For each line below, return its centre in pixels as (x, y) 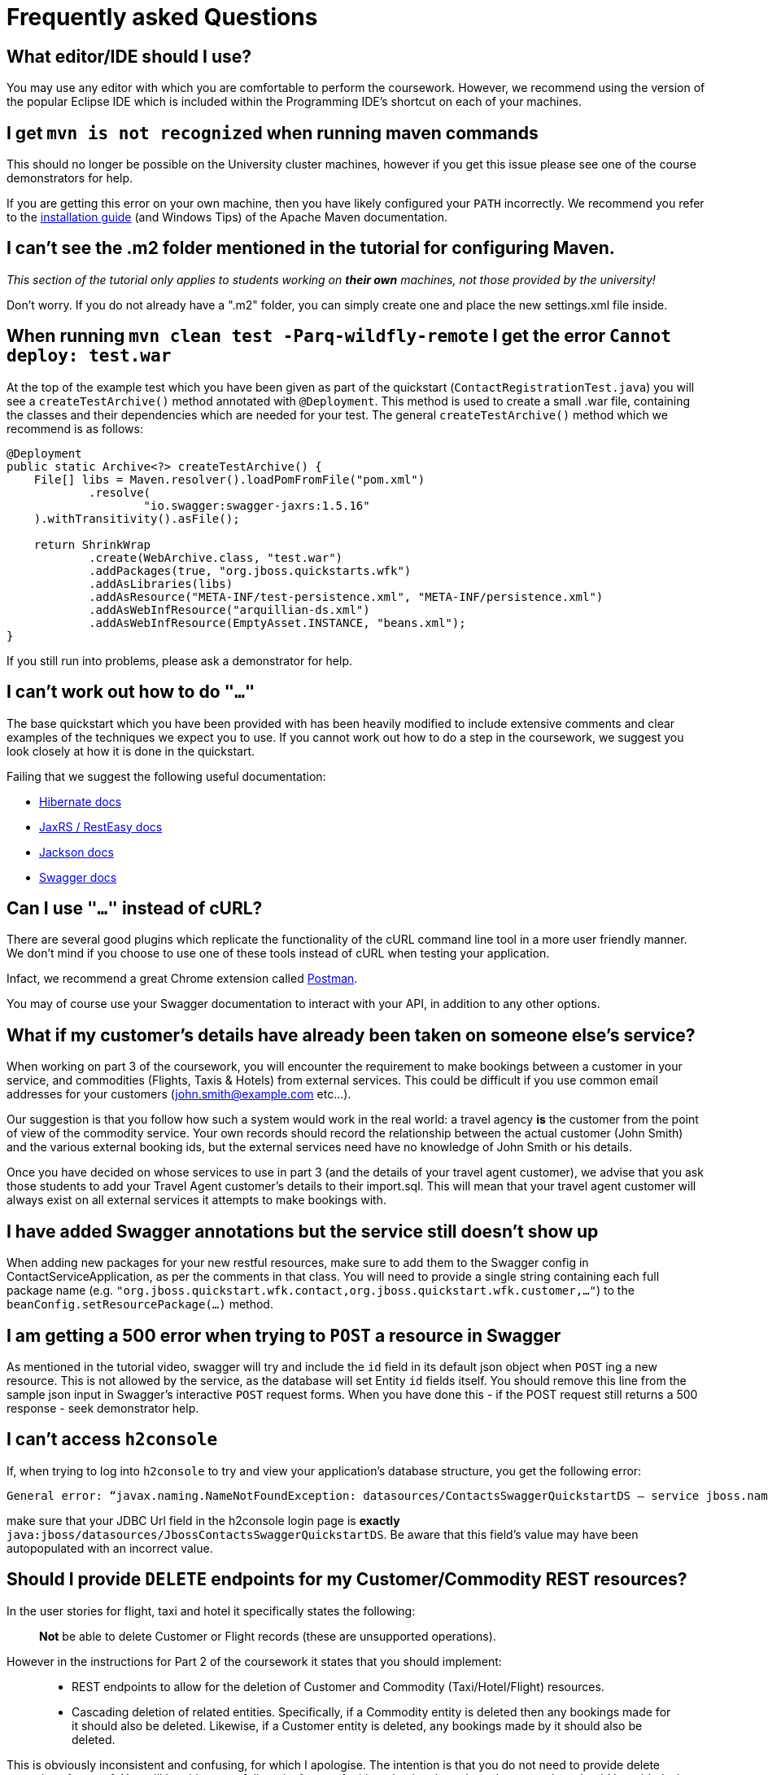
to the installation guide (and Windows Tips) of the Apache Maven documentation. (227, 217)
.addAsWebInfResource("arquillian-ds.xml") (229, 609)
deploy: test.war (89, 356)
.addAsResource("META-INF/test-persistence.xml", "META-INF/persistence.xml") (346, 596)
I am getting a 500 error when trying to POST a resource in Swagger (284, 1335)
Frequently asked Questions (162, 17)
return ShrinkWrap (92, 544)
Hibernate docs (81, 801)
